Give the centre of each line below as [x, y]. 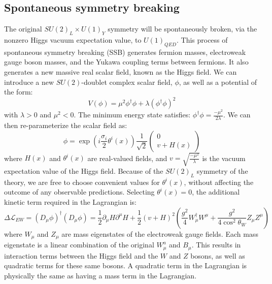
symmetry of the [222, 171]
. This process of [202, 40]
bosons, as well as [218, 255]
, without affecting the [219, 182]
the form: [19, 92]
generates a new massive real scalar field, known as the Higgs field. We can [121, 71]
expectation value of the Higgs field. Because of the [84, 171]
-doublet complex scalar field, [127, 82]
